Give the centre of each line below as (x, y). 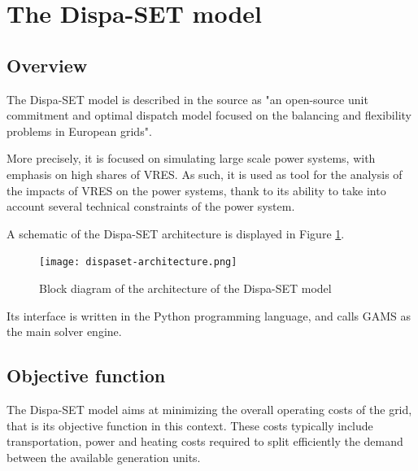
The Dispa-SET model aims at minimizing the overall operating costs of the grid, (209, 409)
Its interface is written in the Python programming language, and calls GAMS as (209, 315)
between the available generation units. (104, 457)
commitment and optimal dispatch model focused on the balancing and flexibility (209, 115)
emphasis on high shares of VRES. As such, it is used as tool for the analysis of (205, 174)
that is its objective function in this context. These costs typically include (190, 425)
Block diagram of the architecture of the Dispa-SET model (185, 288)
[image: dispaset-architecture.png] (138, 262)
